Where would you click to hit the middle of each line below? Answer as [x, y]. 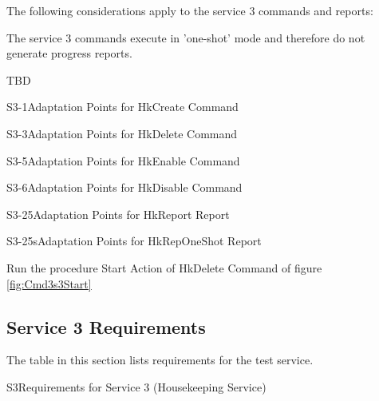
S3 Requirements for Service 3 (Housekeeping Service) [136, 386]
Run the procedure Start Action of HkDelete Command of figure [164, 267]
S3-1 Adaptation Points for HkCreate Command [122, 107]
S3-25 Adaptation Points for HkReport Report [118, 214]
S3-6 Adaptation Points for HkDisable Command [124, 187]
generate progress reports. [69, 53]
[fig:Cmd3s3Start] [49, 283]
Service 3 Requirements [106, 326]
